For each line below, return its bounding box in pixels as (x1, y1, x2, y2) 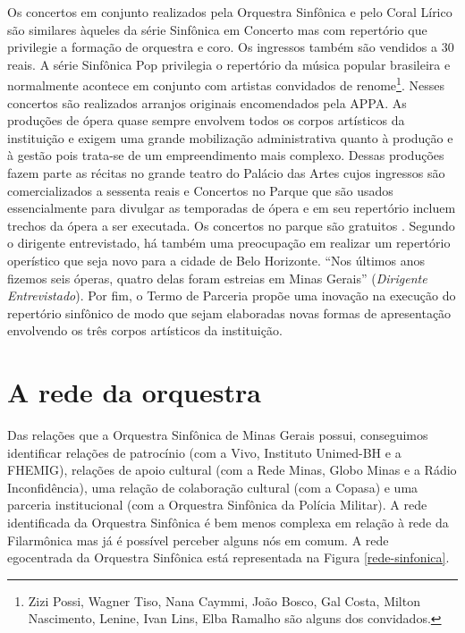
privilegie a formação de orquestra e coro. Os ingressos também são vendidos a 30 (7, 38, 454, 56)
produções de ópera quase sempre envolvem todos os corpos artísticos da (7, 111, 405, 130)
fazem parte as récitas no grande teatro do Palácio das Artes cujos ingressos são (7, 164, 445, 181)
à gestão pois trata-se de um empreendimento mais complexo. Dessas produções (7, 146, 444, 165)
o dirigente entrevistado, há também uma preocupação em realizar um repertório (7, 233, 451, 252)
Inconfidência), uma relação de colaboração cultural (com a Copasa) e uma (7, 477, 418, 496)
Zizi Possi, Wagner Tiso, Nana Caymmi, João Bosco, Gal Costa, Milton (28, 591, 420, 610)
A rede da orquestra (7, 374, 261, 410)
